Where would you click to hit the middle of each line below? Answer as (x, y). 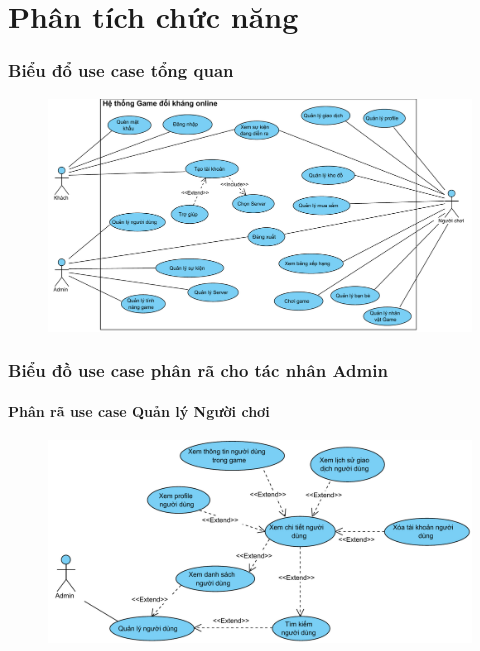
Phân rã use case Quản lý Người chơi (139, 410)
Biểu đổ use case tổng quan (121, 70)
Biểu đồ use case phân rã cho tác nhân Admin (198, 370)
